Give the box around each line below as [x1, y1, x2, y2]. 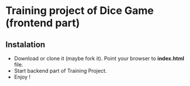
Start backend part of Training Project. [13, 67, 107, 74]
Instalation [5, 40, 45, 49]
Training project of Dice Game [5, 4, 154, 17]
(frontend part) [5, 16, 80, 30]
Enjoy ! [13, 74, 30, 80]
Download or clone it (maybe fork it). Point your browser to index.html [13, 55, 184, 62]
